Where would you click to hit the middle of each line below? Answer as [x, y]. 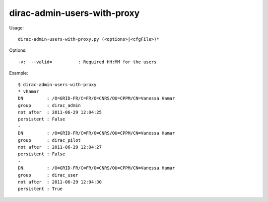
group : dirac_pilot [50, 140]
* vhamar [29, 91]
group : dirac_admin [50, 105]
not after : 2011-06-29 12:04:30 [60, 182]
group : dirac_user [48, 175]
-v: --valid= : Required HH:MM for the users [87, 62]
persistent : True [40, 189]
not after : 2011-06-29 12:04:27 [60, 147]
